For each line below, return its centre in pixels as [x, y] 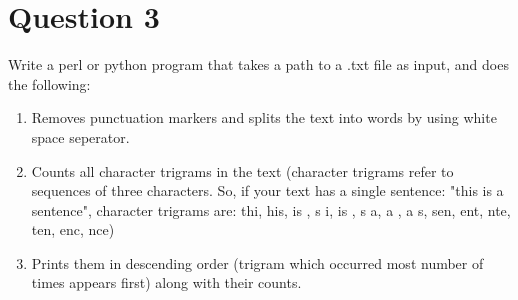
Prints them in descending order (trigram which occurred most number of [257, 262]
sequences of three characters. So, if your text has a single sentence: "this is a [267, 190]
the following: [49, 83]
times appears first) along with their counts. [166, 282]
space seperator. [80, 136]
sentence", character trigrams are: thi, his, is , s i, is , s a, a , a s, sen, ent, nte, [271, 209]
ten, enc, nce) [73, 229]
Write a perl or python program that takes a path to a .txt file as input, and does [258, 64]
